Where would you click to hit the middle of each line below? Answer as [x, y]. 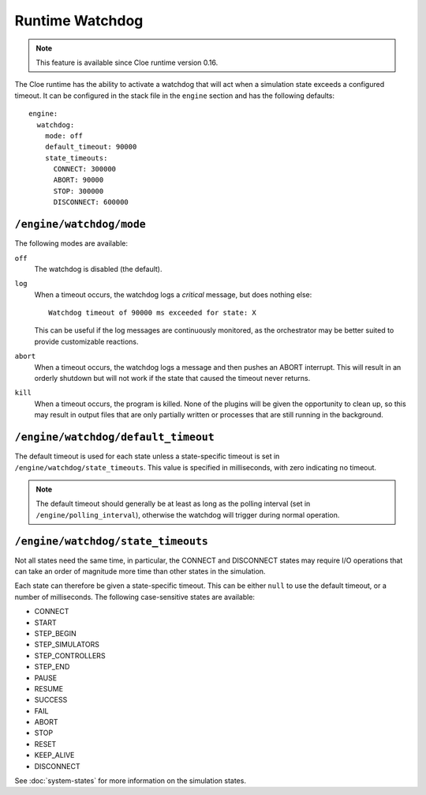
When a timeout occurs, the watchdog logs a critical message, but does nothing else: [173, 294]
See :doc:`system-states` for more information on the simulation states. [130, 781]
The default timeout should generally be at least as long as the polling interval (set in [173, 504]
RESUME [49, 688]
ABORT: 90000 [78, 180]
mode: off [64, 136]
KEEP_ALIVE [54, 755]
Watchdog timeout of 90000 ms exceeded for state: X [152, 313]
